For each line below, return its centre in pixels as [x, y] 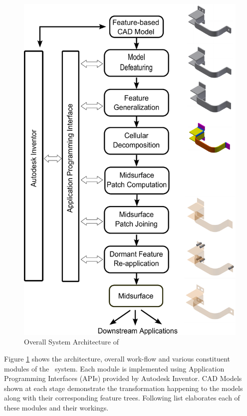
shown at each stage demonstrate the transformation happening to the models [123, 388]
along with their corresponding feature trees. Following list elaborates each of [122, 398]
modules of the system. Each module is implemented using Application [114, 368]
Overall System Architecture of [71, 342]
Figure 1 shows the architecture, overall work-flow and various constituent [117, 359]
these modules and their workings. [56, 407]
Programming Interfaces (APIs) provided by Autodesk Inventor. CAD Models [123, 378]
